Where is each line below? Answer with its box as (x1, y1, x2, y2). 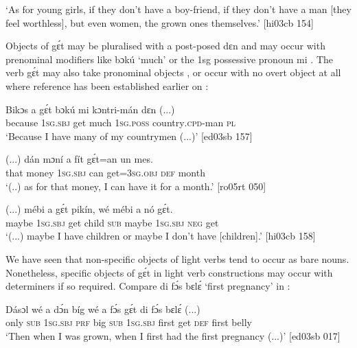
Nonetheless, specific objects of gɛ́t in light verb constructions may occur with (5, 265, 333, 279)
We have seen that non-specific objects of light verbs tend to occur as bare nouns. (5, 251, 349, 266)
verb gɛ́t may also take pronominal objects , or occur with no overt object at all (5, 65, 341, 80)
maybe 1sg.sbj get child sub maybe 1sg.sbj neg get (5, 215, 219, 229)
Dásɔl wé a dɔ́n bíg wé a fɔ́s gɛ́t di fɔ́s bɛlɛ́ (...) (5, 301, 200, 316)
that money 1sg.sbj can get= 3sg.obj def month (5, 165, 205, 179)
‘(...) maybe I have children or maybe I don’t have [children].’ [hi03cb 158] (5, 229, 316, 243)
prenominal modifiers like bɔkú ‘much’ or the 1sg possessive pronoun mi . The (5, 51, 333, 66)
